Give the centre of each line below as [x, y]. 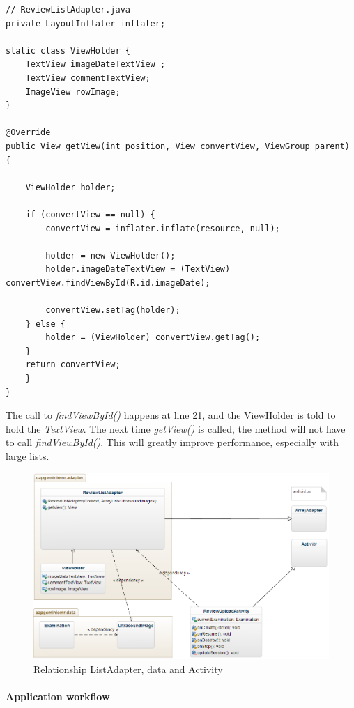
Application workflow [58, 696]
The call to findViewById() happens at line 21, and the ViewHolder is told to [171, 415]
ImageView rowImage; [73, 92]
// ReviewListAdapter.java [68, 10]
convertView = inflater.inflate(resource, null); [163, 228]
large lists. [28, 456]
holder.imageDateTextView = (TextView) [138, 269]
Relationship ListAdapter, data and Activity [128, 669]
